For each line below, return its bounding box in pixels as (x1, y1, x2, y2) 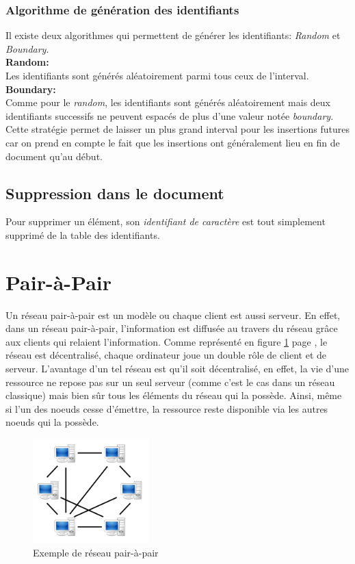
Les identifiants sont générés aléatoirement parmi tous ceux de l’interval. (5, 68, 309, 82)
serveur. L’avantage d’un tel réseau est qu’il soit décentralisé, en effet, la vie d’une (5, 361, 349, 376)
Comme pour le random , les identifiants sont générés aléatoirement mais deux (5, 95, 330, 110)
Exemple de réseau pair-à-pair (33, 546, 159, 560)
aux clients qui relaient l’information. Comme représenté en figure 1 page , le (5, 334, 328, 348)
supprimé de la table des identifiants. (5, 227, 160, 242)
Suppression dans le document (5, 182, 224, 203)
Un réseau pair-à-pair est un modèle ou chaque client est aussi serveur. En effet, (5, 307, 341, 322)
